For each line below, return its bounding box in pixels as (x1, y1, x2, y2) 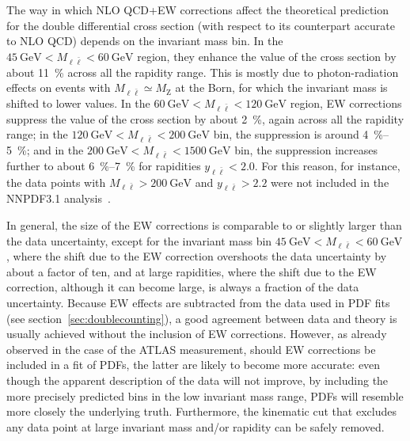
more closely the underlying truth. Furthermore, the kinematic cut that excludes (6, 403, 397, 420)
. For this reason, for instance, (254, 157, 401, 173)
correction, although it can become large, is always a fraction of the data (6, 279, 359, 295)
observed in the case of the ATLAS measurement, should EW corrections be (6, 340, 376, 357)
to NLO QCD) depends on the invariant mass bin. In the (6, 32, 283, 49)
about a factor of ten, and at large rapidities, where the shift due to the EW (6, 263, 377, 279)
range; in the (6, 126, 68, 143)
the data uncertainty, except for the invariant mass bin (6, 232, 272, 249)
